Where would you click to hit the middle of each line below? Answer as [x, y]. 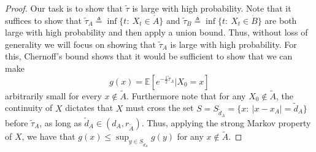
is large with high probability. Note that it [212, 8]
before [17, 122]
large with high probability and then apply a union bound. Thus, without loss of [156, 32]
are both [281, 20]
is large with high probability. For [233, 44]
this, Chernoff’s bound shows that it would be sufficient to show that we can [149, 56]
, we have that [48, 136]
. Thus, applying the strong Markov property [226, 122]
